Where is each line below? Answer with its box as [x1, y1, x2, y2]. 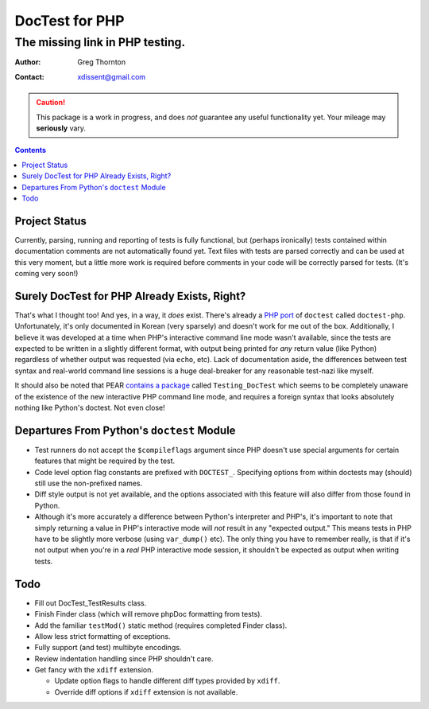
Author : [14, 57, 41, 67]
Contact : [14, 72, 45, 81]
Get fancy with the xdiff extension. [34, 665, 154, 675]
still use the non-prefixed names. [34, 478, 143, 489]
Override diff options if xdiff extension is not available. [54, 687, 238, 696]
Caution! [36, 98, 66, 107]
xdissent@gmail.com [77, 72, 146, 81]
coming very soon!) [14, 268, 79, 278]
